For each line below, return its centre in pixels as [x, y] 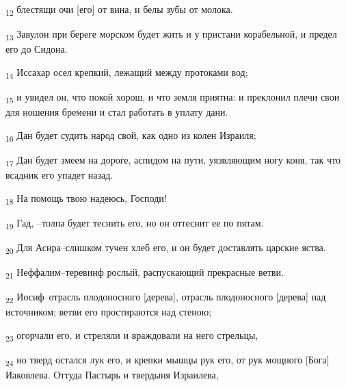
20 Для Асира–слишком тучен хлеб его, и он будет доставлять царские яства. [166, 248]
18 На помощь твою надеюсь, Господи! [86, 198]
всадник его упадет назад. [59, 174]
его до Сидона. [37, 49]
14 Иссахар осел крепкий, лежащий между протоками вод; [127, 73]
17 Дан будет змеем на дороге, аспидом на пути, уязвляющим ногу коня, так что [173, 160]
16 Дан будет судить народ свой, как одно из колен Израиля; [131, 136]
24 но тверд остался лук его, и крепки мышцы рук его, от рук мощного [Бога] [168, 360]
